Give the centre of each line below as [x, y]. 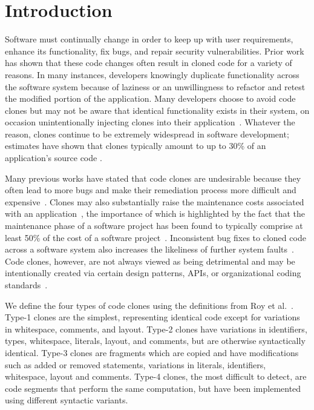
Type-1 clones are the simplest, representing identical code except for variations [152, 317]
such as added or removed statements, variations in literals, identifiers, [136, 364]
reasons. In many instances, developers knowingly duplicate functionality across [152, 74]
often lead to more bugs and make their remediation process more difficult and [151, 190]
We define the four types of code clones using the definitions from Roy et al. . [149, 305]
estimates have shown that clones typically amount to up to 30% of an [136, 146]
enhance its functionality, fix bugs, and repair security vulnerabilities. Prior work [155, 51]
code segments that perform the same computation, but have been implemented [153, 388]
